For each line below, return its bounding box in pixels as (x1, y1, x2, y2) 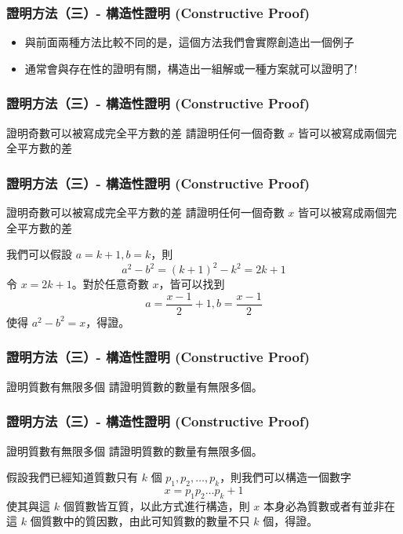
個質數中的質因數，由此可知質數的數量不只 (30, 513, 250, 529)
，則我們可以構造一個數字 (220, 469, 352, 485)
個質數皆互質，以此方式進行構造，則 (63, 497, 250, 514)
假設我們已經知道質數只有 (6, 469, 138, 485)
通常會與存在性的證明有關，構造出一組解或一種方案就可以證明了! (24, 60, 358, 76)
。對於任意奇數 (71, 276, 149, 292)
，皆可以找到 (158, 276, 225, 292)
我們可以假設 (6, 246, 72, 262)
